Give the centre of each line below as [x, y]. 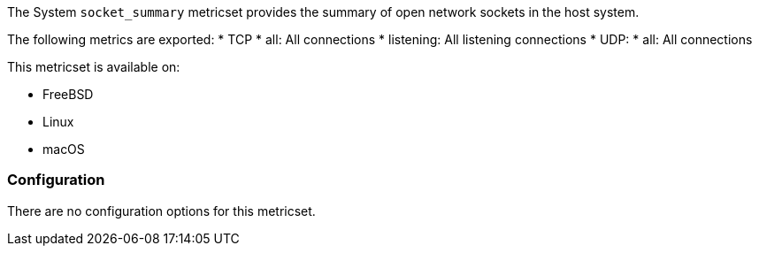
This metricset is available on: [94, 67]
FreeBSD [68, 94]
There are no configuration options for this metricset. [161, 211]
